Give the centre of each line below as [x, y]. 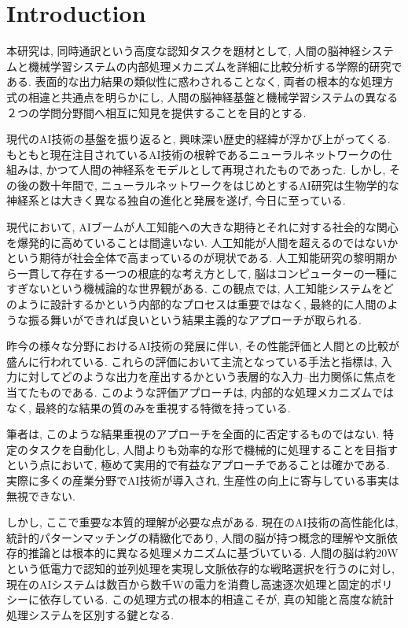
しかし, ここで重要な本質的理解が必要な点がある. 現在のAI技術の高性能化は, [202, 522]
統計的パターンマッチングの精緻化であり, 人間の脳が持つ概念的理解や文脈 [197, 537]
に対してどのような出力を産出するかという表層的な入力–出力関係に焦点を [207, 377]
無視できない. [41, 495]
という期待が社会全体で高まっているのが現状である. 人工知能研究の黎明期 [197, 258]
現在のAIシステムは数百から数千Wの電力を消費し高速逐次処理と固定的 [189, 584]
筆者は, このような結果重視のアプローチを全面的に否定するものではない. [193, 434]
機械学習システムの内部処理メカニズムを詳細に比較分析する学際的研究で [215, 66]
